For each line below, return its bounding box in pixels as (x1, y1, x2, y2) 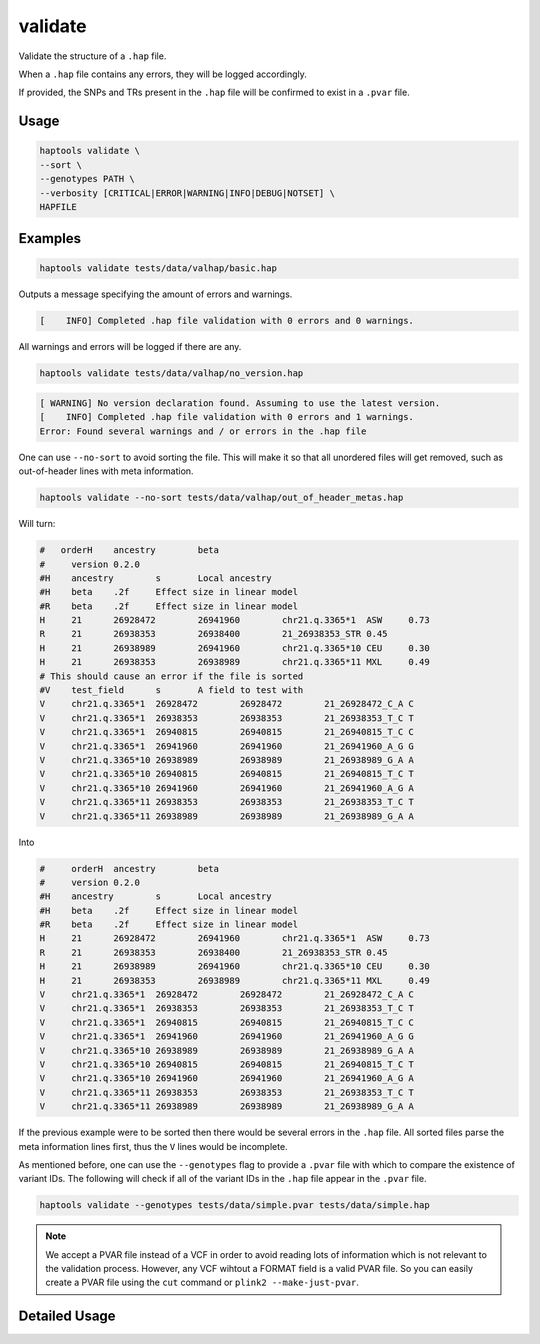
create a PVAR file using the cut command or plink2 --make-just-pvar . (45, 1276, 359, 1289)
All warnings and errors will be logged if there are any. (18, 341, 242, 353)
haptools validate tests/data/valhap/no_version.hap (39, 368, 304, 379)
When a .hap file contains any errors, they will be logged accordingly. (18, 68, 307, 80)
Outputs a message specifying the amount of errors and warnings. (18, 288, 293, 300)
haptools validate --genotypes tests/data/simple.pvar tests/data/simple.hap (39, 1200, 430, 1211)
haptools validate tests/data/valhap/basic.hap (39, 263, 277, 274)
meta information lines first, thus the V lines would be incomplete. (18, 1140, 289, 1152)
